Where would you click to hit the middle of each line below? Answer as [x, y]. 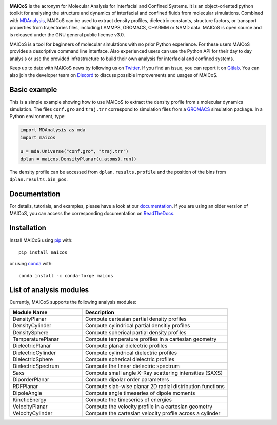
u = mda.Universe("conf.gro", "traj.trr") [74, 152]
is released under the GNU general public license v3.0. [67, 35]
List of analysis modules [49, 290]
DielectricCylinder [34, 353]
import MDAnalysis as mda [53, 130]
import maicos [38, 137]
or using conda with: [31, 264]
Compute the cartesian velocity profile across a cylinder [153, 413]
